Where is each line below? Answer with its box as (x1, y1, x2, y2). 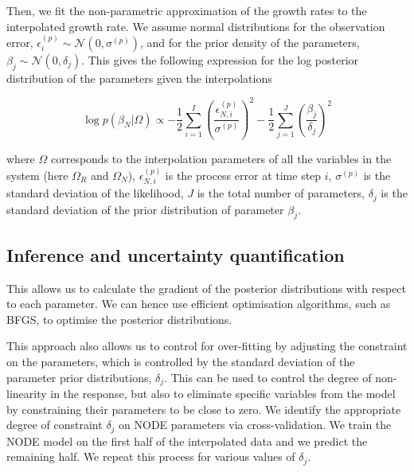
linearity (6, 385, 47, 401)
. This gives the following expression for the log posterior (81, 52, 359, 68)
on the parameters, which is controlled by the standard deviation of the (6, 353, 355, 369)
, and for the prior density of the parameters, (140, 34, 360, 50)
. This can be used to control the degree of (164, 369, 372, 385)
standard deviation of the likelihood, (6, 185, 184, 201)
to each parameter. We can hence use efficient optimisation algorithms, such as (6, 295, 391, 312)
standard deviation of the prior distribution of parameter (6, 201, 284, 217)
